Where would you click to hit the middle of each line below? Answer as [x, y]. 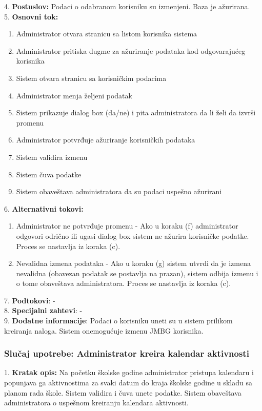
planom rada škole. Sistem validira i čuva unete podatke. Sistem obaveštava [123, 392]
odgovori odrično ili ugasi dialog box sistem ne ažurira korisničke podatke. [133, 235]
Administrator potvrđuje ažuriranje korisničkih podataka [106, 140]
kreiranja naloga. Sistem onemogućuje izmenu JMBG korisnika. [104, 330]
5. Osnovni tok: [31, 16]
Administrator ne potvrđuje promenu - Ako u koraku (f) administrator [127, 226]
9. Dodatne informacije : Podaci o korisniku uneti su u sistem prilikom [118, 321]
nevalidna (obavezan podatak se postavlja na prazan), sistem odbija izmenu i [137, 273]
